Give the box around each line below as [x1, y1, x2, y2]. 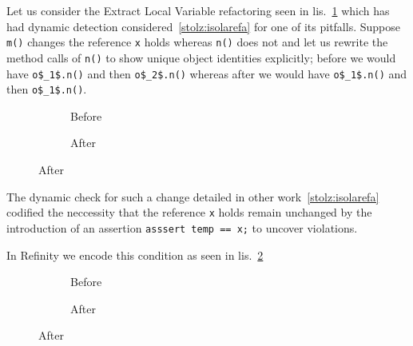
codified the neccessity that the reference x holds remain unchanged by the [6, 204, 372, 221]
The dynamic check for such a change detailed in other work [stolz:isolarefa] [6, 188, 379, 205]
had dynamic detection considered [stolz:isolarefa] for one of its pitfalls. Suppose [6, 18, 400, 34]
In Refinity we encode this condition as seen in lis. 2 [6, 246, 264, 263]
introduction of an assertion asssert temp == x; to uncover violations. [6, 219, 358, 236]
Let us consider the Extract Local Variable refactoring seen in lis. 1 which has [6, 2, 390, 18]
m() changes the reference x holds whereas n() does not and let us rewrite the [6, 34, 388, 50]
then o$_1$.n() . [6, 81, 87, 97]
